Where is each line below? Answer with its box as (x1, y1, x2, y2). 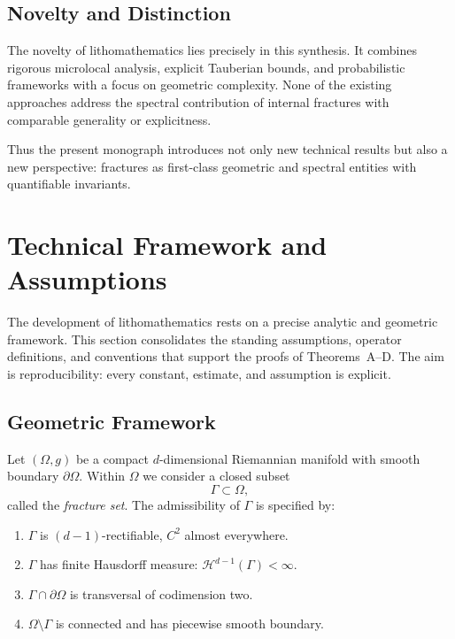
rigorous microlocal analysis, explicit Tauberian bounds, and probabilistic (7, 58, 405, 76)
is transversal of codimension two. (69, 584, 253, 603)
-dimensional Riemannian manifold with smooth (158, 449, 420, 467)
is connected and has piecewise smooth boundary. (55, 614, 324, 633)
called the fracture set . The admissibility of (7, 496, 240, 514)
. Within (79, 466, 126, 485)
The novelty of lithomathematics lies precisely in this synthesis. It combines (7, 41, 417, 59)
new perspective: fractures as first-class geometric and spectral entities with (7, 157, 417, 175)
